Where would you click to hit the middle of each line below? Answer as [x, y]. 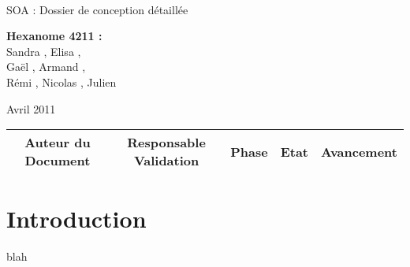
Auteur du [58, 143]
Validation [166, 161]
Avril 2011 [31, 108]
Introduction [76, 219]
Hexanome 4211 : [54, 36]
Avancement [359, 151]
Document [58, 161]
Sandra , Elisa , [44, 51]
